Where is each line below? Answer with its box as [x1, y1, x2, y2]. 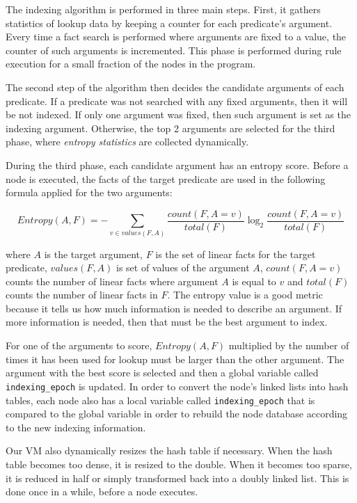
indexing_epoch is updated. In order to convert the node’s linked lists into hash [6, 378, 349, 393]
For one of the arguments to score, [6, 338, 152, 353]
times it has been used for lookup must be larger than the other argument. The [6, 351, 344, 366]
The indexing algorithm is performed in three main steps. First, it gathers [6, 2, 321, 16]
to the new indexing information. [6, 420, 146, 434]
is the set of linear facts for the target [155, 246, 316, 261]
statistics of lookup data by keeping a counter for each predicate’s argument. [6, 15, 333, 30]
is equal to [232, 273, 276, 288]
